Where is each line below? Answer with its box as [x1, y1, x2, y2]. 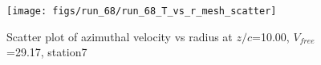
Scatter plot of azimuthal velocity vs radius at [6, 28, 233, 44]
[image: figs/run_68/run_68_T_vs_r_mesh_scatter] [6, 6, 277, 17]
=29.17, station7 [6, 44, 87, 60]
